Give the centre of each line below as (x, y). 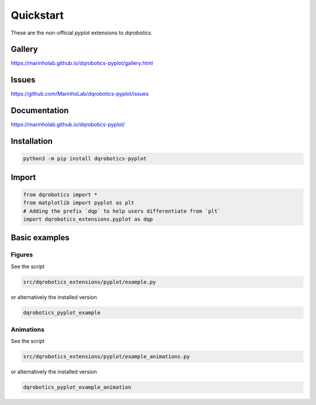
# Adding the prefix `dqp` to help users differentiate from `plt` (122, 211)
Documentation (40, 111)
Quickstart (37, 15)
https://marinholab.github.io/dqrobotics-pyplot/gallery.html (82, 63)
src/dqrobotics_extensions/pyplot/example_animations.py (107, 357)
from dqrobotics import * (60, 195)
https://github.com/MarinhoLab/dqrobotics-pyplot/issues (80, 94)
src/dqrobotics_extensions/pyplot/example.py (90, 282)
